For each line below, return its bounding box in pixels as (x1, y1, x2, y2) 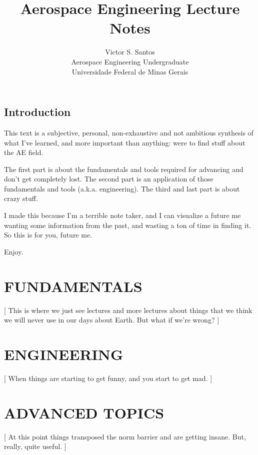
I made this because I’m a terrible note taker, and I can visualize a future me (4, 210, 241, 220)
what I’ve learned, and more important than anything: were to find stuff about (4, 137, 245, 147)
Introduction (4, 104, 71, 119)
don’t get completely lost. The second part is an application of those (4, 173, 213, 184)
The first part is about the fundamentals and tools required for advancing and (4, 163, 243, 174)
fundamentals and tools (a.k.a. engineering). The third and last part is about (4, 183, 240, 193)
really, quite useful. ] (4, 441, 66, 451)
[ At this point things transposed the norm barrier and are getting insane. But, (4, 431, 246, 441)
